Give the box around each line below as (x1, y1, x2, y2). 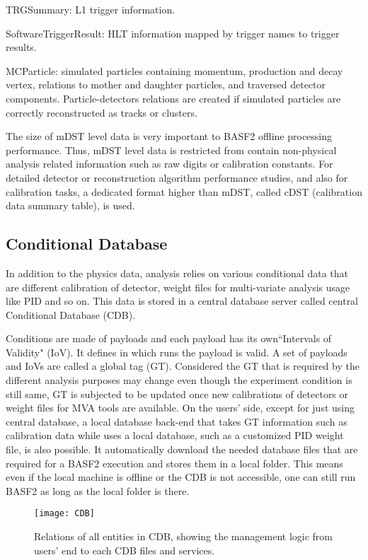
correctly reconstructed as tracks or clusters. (6, 105, 197, 119)
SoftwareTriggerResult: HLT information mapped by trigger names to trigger (6, 25, 340, 40)
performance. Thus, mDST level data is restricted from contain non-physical (6, 142, 337, 157)
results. (6, 40, 37, 54)
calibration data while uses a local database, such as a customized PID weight (6, 428, 344, 443)
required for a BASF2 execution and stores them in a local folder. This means (6, 455, 343, 470)
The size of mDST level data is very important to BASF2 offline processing (6, 129, 333, 144)
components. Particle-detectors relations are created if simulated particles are (6, 91, 341, 105)
